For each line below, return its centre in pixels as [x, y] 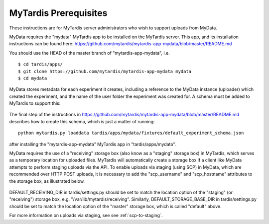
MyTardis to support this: [35, 103]
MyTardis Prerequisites [58, 13]
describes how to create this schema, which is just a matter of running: [82, 121]
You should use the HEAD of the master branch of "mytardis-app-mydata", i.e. [90, 53]
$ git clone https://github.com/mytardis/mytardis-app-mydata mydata [105, 71]
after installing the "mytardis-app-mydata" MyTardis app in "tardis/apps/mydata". [93, 144]
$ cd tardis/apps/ [41, 64]
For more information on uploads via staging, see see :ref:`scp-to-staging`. [86, 216]
